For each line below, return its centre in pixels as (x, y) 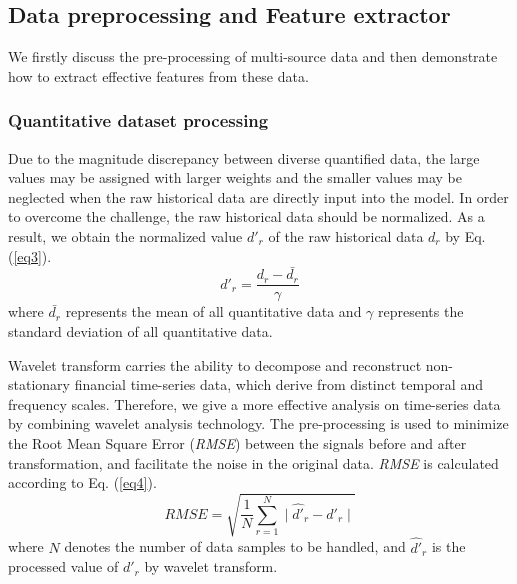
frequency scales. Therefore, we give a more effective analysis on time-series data (254, 403)
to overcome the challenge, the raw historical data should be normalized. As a (246, 216)
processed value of (63, 566)
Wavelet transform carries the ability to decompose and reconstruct (215, 364)
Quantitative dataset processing (138, 120)
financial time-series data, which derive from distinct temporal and (278, 384)
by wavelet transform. (211, 566)
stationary (39, 384)
